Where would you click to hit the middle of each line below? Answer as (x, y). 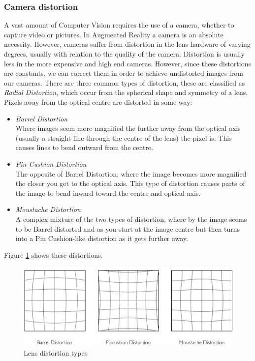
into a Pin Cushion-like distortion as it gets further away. (102, 238)
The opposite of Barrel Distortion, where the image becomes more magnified (131, 173)
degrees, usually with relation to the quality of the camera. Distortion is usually (124, 54)
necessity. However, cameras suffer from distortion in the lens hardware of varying (127, 44)
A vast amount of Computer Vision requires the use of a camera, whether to (119, 25)
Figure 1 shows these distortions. (53, 255)
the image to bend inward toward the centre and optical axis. (108, 193)
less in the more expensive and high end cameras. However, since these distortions (127, 63)
